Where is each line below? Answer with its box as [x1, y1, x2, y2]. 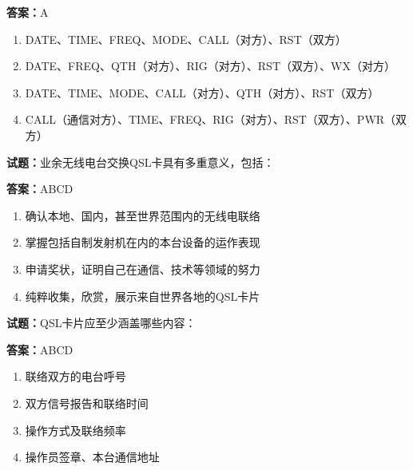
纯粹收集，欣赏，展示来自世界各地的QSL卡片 [25, 287, 260, 304]
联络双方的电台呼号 [25, 368, 126, 385]
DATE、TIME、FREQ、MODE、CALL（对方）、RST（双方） [25, 30, 347, 47]
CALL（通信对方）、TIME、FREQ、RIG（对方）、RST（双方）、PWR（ [25, 111, 396, 128]
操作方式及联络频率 [25, 421, 126, 438]
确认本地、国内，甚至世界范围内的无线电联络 [25, 207, 260, 223]
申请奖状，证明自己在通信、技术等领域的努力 [25, 260, 260, 277]
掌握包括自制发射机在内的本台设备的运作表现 [25, 234, 260, 251]
